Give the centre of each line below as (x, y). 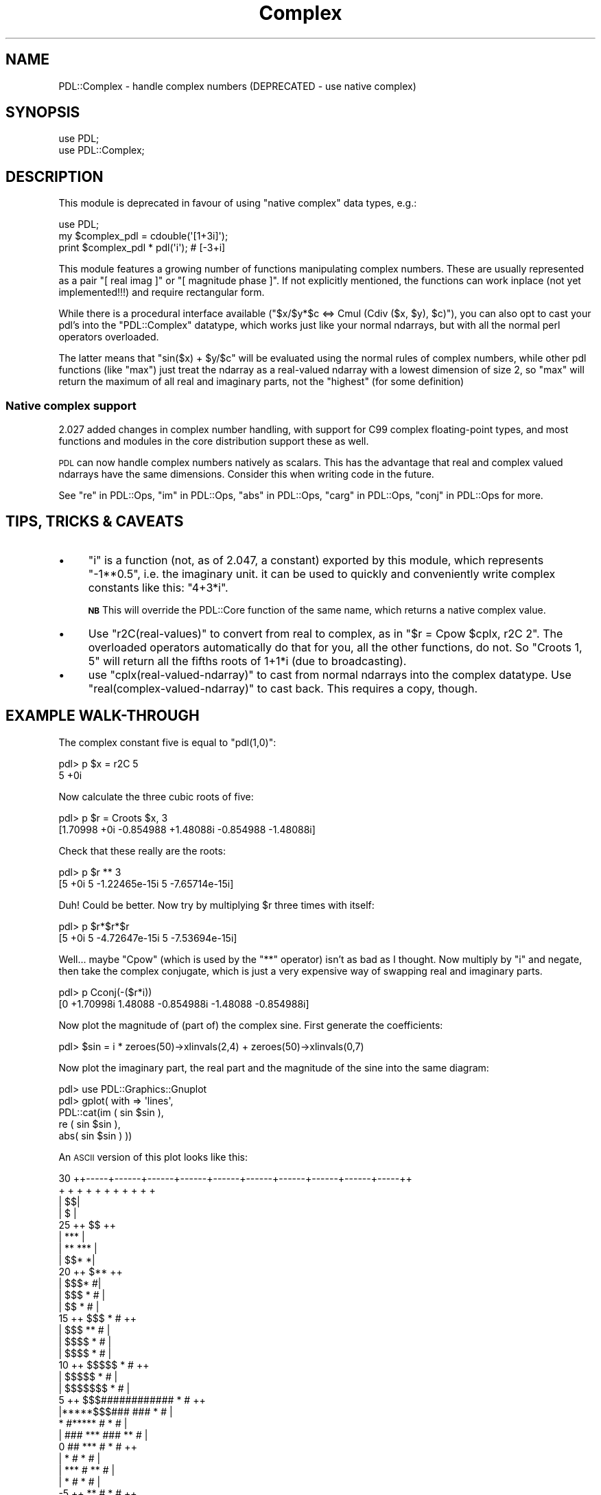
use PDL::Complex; (102, 150)
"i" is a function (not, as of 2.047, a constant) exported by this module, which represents (316, 560)
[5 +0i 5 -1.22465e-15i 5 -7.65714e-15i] (146, 883)
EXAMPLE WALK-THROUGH (103, 716)
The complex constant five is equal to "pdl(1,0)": (167, 742)
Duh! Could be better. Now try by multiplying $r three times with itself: (216, 905)
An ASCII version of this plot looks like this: (153, 1157)
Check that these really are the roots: (142, 850)
